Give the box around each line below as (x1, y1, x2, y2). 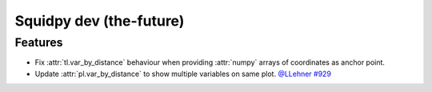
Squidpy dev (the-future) (14, 12, 185, 30)
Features (14, 35, 63, 50)
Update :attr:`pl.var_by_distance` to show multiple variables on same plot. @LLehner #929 (34, 69, 332, 78)
